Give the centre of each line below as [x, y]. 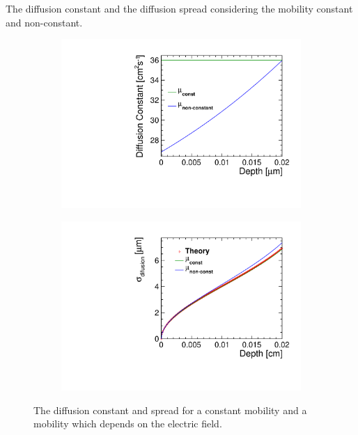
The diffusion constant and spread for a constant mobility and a [170, 410]
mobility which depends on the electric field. [128, 424]
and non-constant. [44, 22]
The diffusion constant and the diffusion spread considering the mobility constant [179, 8]
